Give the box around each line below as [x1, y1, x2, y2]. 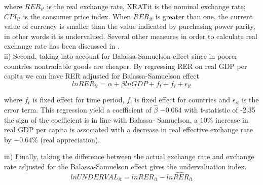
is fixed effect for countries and [134, 94, 231, 105]
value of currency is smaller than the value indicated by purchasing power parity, [4, 21, 255, 31]
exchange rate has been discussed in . [4, 41, 120, 51]
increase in [215, 114, 248, 125]
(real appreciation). [40, 134, 100, 144]
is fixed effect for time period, [32, 94, 125, 105]
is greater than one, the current [155, 11, 253, 21]
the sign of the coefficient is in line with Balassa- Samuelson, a [4, 114, 198, 125]
